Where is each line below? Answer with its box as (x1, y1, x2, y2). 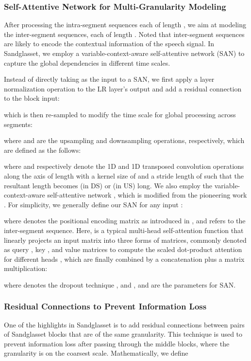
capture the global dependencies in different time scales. (4, 57, 170, 68)
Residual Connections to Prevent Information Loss (4, 300, 207, 312)
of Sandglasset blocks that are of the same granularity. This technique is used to (4, 329, 243, 339)
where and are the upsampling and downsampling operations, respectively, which (4, 135, 245, 145)
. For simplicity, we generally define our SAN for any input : (4, 199, 183, 209)
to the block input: (4, 93, 60, 103)
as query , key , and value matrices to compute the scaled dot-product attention (4, 244, 242, 254)
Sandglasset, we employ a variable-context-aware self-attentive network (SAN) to (4, 48, 245, 58)
